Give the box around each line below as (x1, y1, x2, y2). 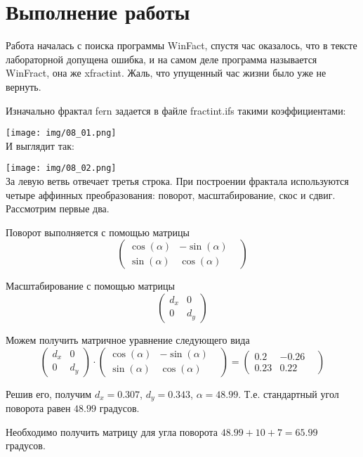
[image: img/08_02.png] (6, 163, 117, 174)
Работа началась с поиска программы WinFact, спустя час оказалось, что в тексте (6, 38, 357, 53)
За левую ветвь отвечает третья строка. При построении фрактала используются (6, 174, 349, 188)
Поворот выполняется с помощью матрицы (6, 224, 190, 239)
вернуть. (6, 79, 41, 94)
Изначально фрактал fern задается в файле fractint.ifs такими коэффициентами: (6, 103, 346, 117)
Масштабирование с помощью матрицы (6, 278, 175, 293)
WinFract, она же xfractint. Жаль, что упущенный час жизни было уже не (6, 65, 326, 80)
